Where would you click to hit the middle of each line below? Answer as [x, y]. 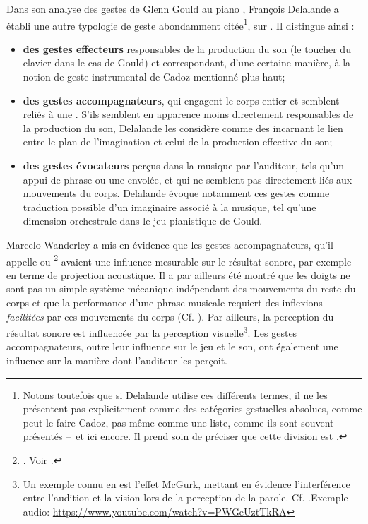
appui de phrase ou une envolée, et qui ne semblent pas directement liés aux [188, 179]
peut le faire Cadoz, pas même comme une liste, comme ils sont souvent [178, 422]
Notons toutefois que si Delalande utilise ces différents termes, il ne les [175, 394]
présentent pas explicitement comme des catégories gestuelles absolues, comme [192, 409]
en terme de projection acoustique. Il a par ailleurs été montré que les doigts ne [178, 274]
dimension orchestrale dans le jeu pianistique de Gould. [143, 221]
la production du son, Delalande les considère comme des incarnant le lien [183, 127]
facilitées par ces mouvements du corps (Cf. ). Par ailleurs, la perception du [170, 316]
